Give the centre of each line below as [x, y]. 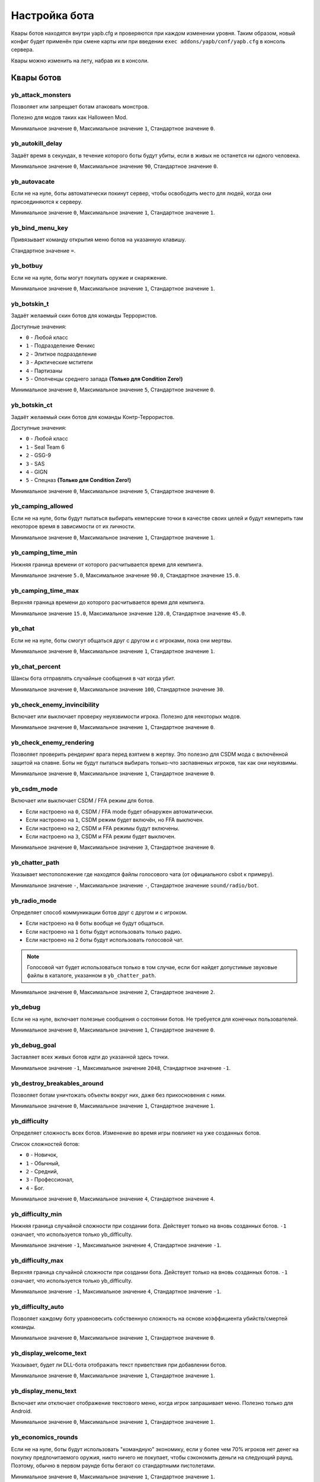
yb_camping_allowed [42, 506]
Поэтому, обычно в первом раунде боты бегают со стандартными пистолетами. [113, 1466]
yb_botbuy [27, 266]
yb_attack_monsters [41, 95]
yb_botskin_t [30, 304]
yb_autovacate [33, 181]
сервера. [23, 50]
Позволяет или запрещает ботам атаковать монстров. [80, 106]
